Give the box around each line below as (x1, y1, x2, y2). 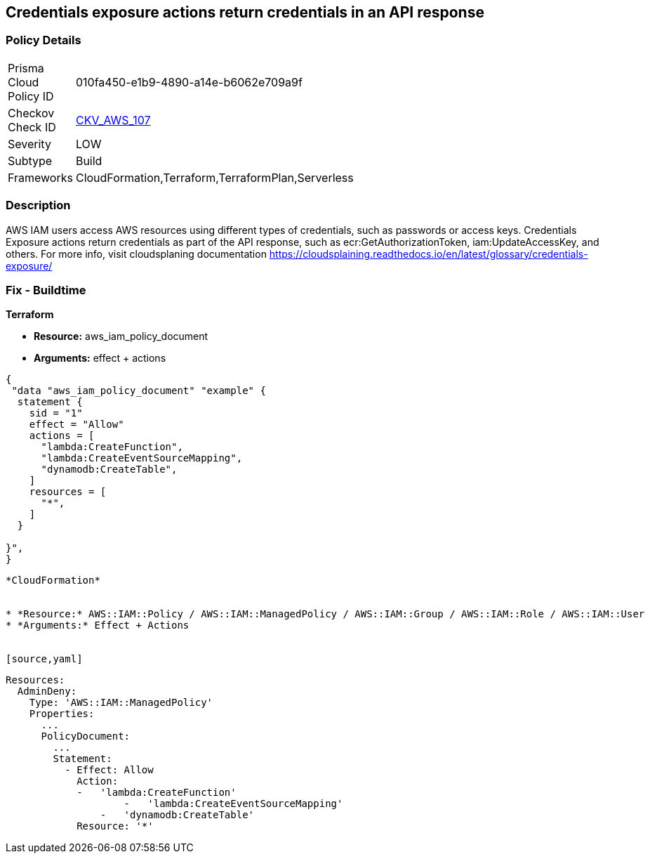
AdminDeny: (17, 686, 77, 697)
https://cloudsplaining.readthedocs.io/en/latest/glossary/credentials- (269, 247, 588, 260)
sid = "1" (29, 407, 83, 419)
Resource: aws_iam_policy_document (34, 330, 208, 343)
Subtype (8, 153, 53, 168)
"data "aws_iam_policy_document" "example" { (11, 385, 266, 397)
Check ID (8, 119, 56, 134)
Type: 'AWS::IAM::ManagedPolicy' (29, 697, 213, 709)
